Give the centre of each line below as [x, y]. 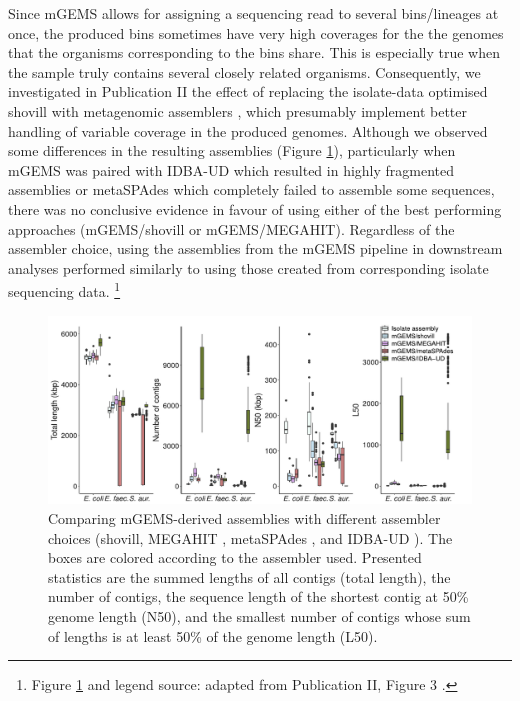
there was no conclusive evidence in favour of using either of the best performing [255, 208]
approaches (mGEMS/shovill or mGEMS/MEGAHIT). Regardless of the [231, 228]
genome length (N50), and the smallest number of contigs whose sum [259, 615]
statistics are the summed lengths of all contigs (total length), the [249, 576]
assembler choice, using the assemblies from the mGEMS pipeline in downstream [255, 248]
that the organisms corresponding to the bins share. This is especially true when [254, 52]
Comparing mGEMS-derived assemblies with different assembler [244, 517]
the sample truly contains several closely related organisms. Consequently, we [244, 71]
